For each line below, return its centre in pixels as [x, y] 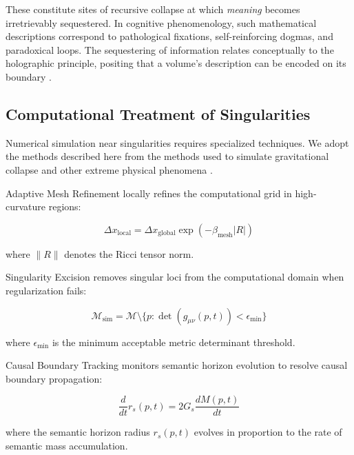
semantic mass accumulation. [67, 445]
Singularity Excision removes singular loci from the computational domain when [175, 277]
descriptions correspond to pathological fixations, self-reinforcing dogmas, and [169, 36]
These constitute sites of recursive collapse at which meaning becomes [153, 9]
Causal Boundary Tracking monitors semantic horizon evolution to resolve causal [177, 365]
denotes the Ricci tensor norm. [129, 253]
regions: [65, 206]
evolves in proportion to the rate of [268, 432]
